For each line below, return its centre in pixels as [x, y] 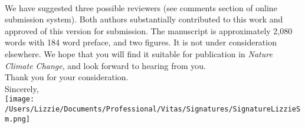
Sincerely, [22, 88]
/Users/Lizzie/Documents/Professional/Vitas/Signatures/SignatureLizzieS [153, 109]
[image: [20, 99]
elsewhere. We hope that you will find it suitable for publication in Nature [139, 53]
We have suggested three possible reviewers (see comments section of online [141, 7]
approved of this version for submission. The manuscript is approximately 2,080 [149, 30]
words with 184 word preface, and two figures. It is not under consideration [141, 42]
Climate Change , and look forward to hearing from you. [105, 65]
